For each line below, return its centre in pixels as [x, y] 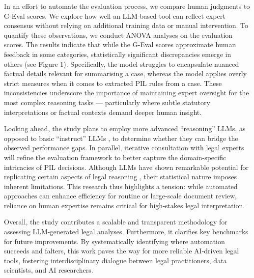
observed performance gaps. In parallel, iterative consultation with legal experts [124, 148]
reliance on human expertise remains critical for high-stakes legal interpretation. [125, 205]
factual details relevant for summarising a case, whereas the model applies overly [126, 73]
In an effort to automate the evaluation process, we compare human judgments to [127, 6]
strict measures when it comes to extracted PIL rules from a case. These [113, 83]
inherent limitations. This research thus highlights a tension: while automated [121, 186]
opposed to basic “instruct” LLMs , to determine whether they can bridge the [121, 138]
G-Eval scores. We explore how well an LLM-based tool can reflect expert [115, 15]
